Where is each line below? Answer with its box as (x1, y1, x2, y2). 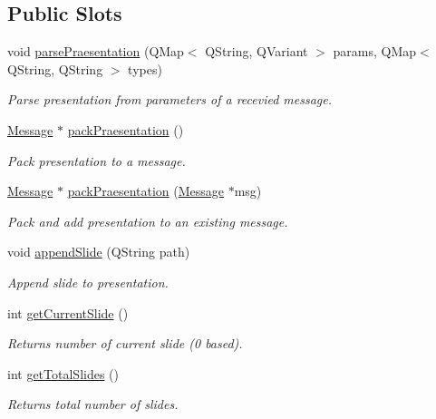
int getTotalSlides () (7, 364, 119, 383)
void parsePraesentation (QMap (7, 42, 184, 61)
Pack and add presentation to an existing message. (7, 211, 288, 230)
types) (128, 59, 162, 78)
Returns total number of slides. (7, 395, 179, 414)
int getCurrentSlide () (7, 303, 129, 322)
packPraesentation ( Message (67, 181, 225, 200)
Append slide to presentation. (7, 272, 169, 291)
